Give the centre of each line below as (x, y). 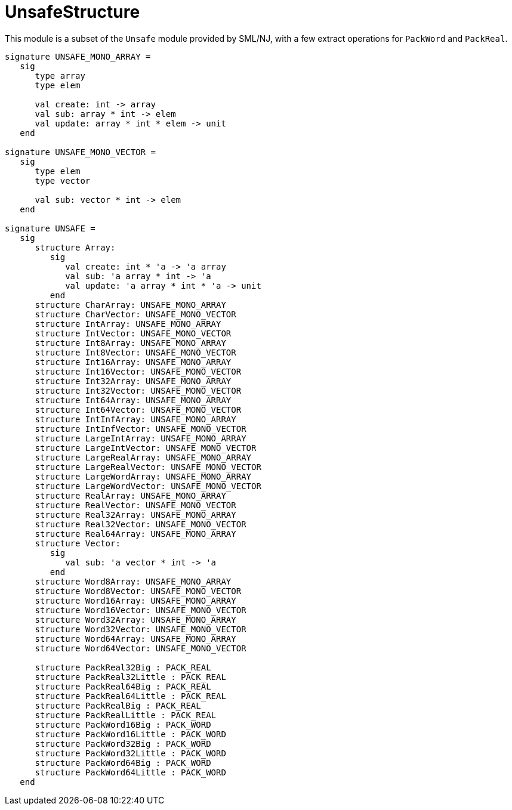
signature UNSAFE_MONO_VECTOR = (80, 152)
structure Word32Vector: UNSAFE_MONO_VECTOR (141, 629)
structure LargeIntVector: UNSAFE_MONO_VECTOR (146, 448)
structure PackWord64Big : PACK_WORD (123, 763)
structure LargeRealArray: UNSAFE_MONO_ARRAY (143, 457)
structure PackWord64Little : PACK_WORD (130, 772)
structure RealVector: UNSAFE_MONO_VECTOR (135, 505)
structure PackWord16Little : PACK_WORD (130, 734)
